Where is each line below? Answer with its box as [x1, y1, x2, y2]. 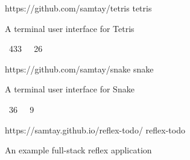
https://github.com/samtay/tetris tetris [5, 2, 152, 14]
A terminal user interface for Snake [5, 83, 135, 95]
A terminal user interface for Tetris [5, 22, 135, 34]
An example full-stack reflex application [5, 144, 152, 156]
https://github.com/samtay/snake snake [5, 62, 154, 75]
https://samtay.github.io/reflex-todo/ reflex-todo [5, 123, 185, 136]
